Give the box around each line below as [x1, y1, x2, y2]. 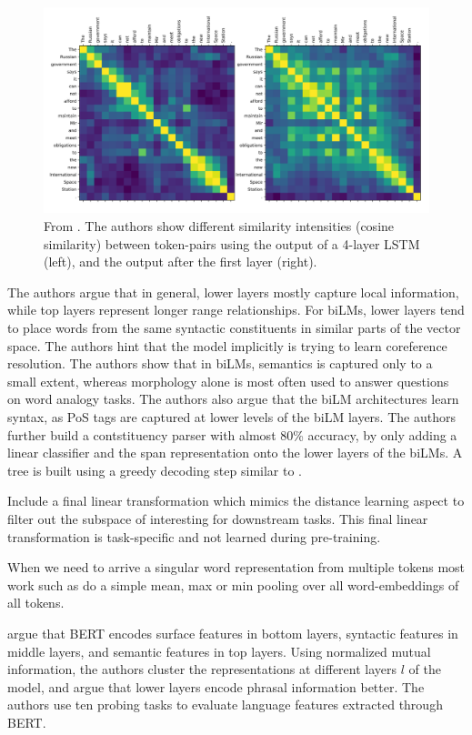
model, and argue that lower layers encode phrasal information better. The [7, 677, 425, 696]
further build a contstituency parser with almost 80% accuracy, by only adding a [7, 425, 457, 444]
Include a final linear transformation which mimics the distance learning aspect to [7, 491, 465, 510]
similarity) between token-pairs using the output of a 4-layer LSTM [44, 234, 420, 253]
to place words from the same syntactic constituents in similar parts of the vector [7, 318, 461, 337]
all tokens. [7, 593, 65, 612]
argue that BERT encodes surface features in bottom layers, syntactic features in [7, 623, 458, 642]
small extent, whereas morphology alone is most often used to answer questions [7, 371, 449, 390]
